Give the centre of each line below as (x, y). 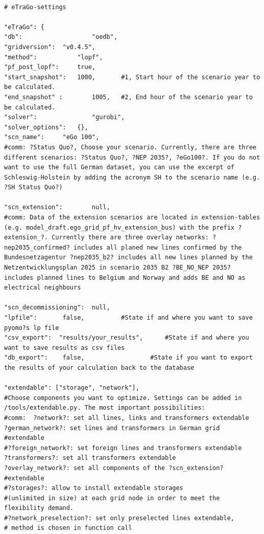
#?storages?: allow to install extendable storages (94, 488)
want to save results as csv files (65, 348)
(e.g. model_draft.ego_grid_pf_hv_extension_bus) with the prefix (119, 227)
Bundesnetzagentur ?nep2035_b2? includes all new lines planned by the (128, 258)
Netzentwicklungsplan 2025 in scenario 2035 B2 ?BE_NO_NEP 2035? (117, 268)
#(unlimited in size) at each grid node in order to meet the (112, 498)
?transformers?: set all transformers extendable (90, 458)
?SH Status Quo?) (33, 187)
